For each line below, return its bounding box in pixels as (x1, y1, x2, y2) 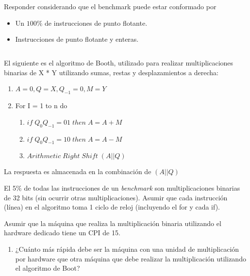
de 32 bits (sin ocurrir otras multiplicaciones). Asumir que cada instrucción (4, 192, 228, 202)
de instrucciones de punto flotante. (45, 17, 148, 28)
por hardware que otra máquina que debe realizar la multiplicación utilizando (15, 253, 246, 263)
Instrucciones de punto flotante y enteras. (15, 34, 139, 44)
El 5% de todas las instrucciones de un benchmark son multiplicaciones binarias (4, 182, 240, 193)
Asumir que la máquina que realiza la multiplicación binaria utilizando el (4, 218, 221, 228)
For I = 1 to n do (15, 100, 67, 111)
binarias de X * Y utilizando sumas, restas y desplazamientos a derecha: (4, 67, 219, 77)
